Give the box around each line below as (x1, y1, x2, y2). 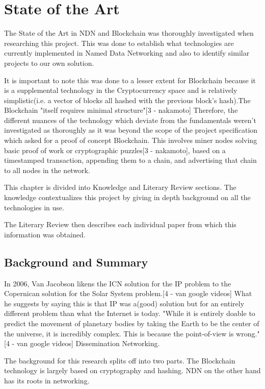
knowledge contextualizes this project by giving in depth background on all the (4, 192, 251, 203)
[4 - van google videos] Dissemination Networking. (4, 338, 160, 349)
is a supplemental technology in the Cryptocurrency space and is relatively (4, 85, 237, 95)
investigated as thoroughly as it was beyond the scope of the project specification (4, 125, 258, 135)
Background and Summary (4, 254, 148, 270)
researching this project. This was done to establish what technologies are (4, 37, 234, 48)
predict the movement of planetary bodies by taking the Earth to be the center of (4, 318, 259, 328)
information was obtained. (4, 229, 86, 239)
